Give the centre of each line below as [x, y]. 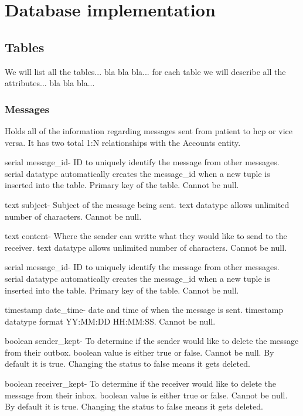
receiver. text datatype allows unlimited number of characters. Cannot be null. [146, 247]
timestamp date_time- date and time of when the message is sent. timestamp [144, 310]
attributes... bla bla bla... [50, 83]
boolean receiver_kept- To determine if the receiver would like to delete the [140, 383]
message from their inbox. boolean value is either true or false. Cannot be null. [146, 395]
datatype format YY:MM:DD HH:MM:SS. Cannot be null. [110, 321]
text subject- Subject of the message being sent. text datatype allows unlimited [147, 204]
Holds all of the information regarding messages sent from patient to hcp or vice [149, 130]
